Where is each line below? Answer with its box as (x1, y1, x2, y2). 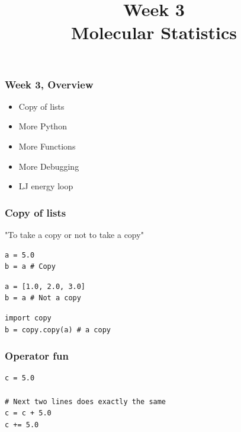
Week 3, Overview (5, 77, 94, 91)
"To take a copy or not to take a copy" (5, 228, 144, 241)
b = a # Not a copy (5, 294, 81, 303)
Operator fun (5, 348, 69, 363)
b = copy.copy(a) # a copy (5, 325, 111, 334)
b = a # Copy (5, 262, 56, 271)
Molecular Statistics (71, 20, 237, 45)
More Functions (18, 140, 76, 153)
